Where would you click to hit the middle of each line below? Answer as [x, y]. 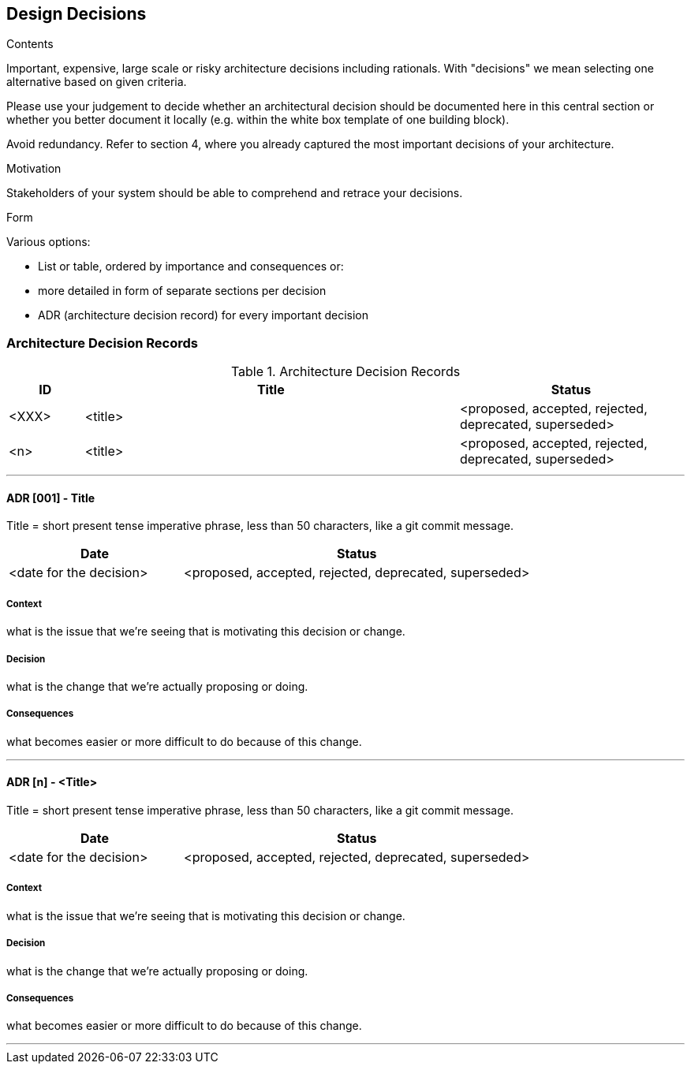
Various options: [49, 242]
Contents [30, 44]
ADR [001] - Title [51, 498]
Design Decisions [77, 14]
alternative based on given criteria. [97, 82]
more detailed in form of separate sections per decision [182, 291]
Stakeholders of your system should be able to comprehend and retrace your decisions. [235, 193]
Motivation [34, 169]
